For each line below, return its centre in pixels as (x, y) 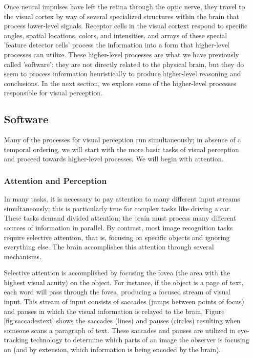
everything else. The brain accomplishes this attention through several (109, 247)
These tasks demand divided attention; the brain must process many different (120, 218)
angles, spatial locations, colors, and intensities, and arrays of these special (116, 35)
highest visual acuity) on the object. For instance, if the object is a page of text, (124, 282)
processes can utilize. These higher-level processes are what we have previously (122, 54)
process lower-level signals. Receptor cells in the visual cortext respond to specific (126, 26)
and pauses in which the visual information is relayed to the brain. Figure (114, 311)
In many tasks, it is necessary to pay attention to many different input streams (122, 199)
